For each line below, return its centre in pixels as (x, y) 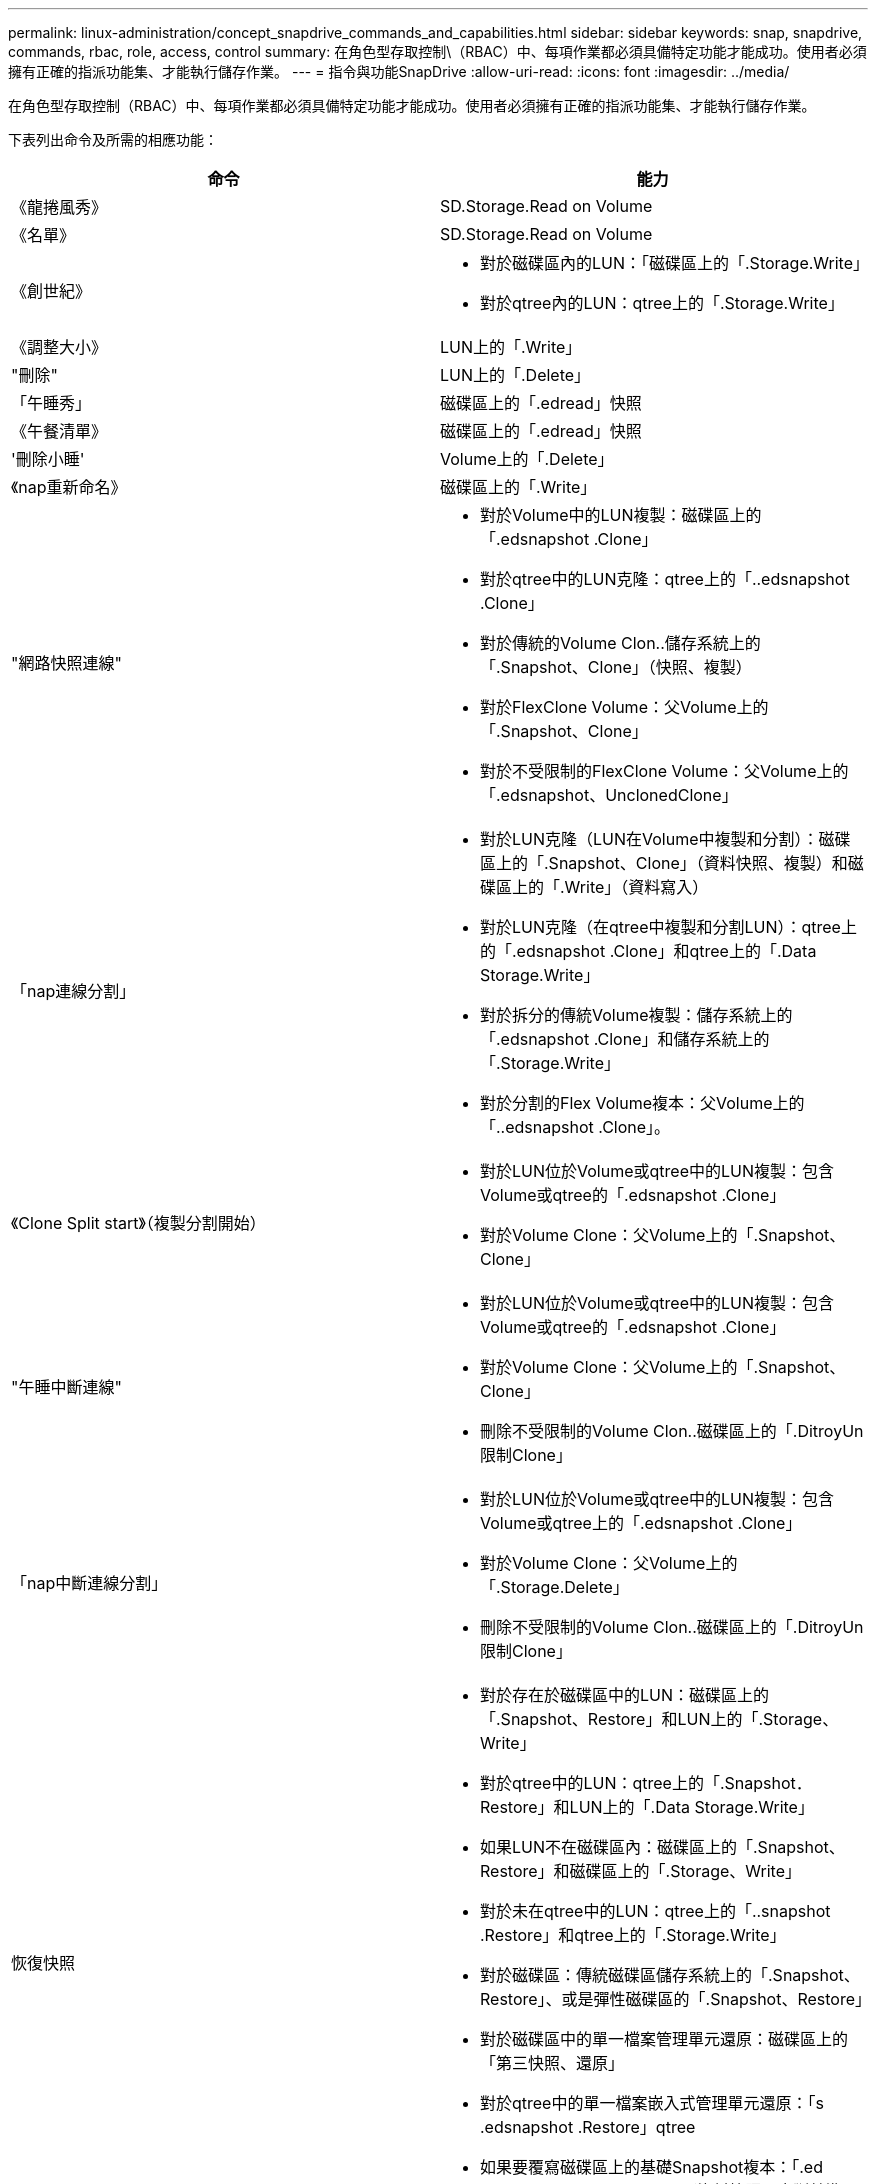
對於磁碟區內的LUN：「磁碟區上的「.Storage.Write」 (674, 263)
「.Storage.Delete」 (554, 1587)
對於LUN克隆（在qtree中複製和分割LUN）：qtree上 (668, 927)
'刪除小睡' (48, 459)
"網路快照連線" (66, 663)
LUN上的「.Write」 (511, 347)
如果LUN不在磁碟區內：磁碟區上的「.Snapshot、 (662, 1847)
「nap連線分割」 (73, 991)
